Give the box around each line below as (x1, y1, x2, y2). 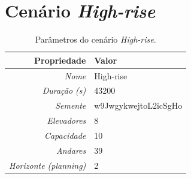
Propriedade (34, 53, 86, 66)
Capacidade (44, 129, 86, 141)
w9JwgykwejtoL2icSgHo (94, 99, 183, 112)
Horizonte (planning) (9, 159, 86, 171)
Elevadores (47, 114, 86, 127)
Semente (55, 99, 86, 112)
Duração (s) (42, 84, 86, 97)
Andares (56, 144, 86, 156)
